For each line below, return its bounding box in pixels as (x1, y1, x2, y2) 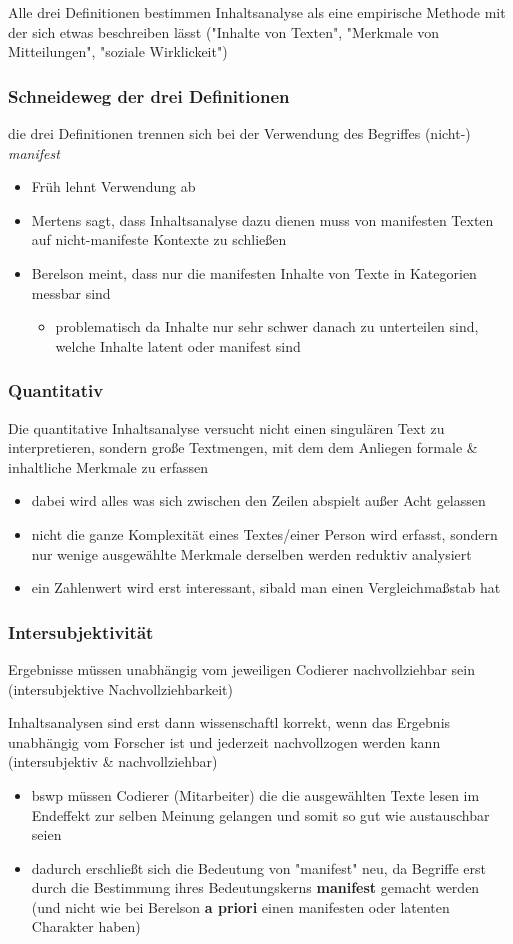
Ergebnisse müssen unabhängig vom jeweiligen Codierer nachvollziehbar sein (8, 658, 476, 679)
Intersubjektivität (8, 619, 154, 644)
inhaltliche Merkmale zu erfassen (8, 456, 209, 477)
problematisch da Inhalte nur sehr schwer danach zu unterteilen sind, (55, 316, 479, 337)
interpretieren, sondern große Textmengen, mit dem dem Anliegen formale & (8, 437, 478, 458)
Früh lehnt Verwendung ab (31, 176, 196, 197)
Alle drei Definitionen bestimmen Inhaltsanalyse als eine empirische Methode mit (8, 2, 506, 22)
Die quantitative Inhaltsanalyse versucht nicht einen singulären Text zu (8, 417, 445, 438)
